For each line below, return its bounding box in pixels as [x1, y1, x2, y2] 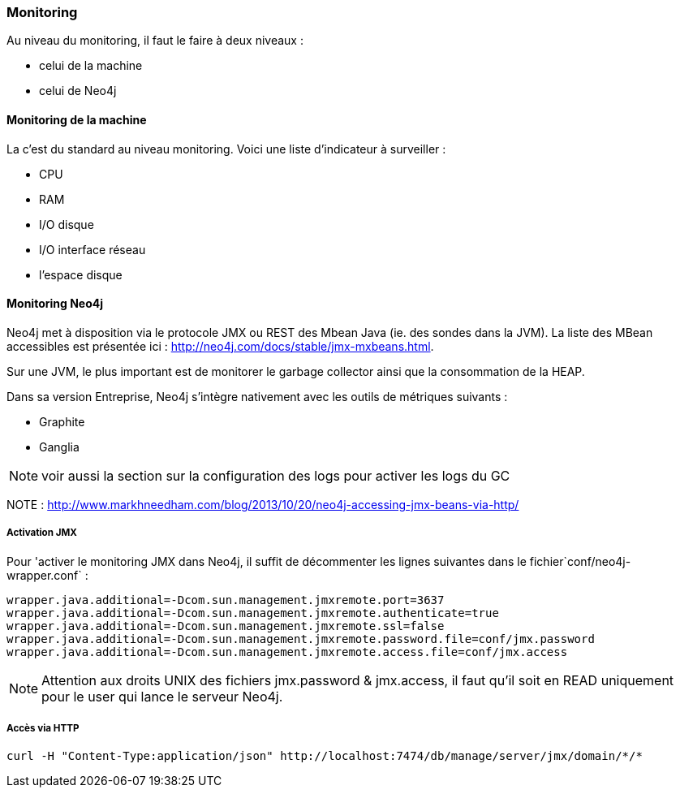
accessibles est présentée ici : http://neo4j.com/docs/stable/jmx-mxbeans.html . [6, 339, 434, 353]
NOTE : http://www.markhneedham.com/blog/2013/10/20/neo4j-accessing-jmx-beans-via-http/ [6, 497, 519, 511]
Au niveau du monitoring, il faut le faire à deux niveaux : [6, 33, 303, 48]
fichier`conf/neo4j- [529, 554, 631, 568]
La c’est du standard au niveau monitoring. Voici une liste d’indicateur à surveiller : [6, 141, 446, 156]
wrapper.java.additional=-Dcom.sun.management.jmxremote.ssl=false [6, 619, 445, 632]
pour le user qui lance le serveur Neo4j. [41, 688, 283, 705]
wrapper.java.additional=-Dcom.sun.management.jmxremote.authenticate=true [6, 606, 499, 619]
